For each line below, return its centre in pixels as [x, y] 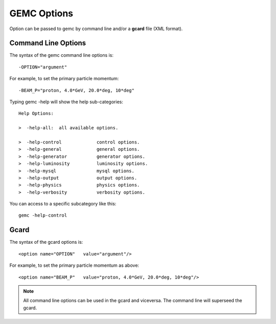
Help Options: [36, 113]
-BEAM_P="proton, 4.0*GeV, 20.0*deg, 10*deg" [77, 90]
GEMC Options [41, 13]
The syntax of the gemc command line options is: [61, 55]
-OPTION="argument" [43, 67]
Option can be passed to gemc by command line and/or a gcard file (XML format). [96, 29]
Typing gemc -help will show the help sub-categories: [66, 102]
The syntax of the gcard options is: [46, 242]
